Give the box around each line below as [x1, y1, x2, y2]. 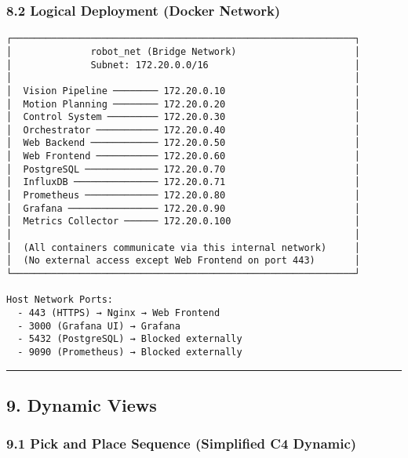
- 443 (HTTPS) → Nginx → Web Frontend [17, 307, 220, 318]
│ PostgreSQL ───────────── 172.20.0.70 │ [6, 163, 361, 175]
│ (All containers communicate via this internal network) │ [6, 242, 361, 253]
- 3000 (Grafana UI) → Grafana [17, 320, 180, 332]
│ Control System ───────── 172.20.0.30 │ [6, 111, 361, 123]
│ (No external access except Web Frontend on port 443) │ [6, 255, 361, 267]
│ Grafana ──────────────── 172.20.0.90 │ [6, 202, 361, 214]
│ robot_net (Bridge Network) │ [6, 45, 361, 57]
